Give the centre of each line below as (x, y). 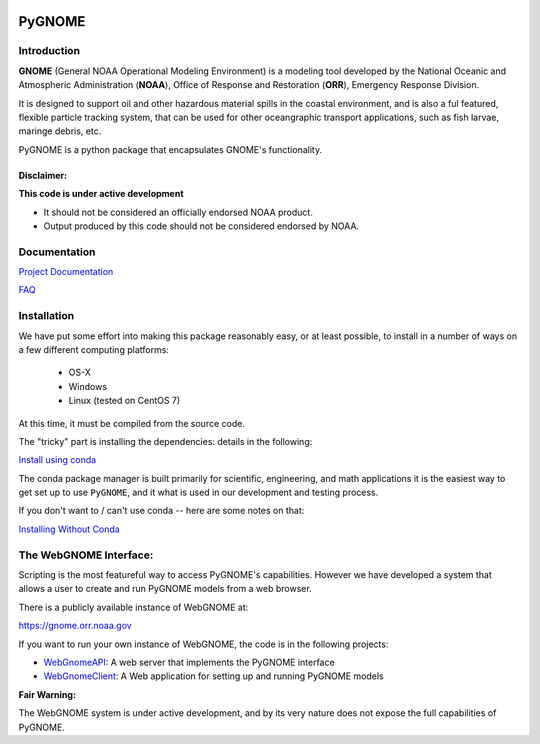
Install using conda (57, 460)
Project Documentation (66, 272)
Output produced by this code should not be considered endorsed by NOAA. (201, 226)
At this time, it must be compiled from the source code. (131, 423)
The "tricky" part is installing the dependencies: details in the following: (165, 441)
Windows (88, 386)
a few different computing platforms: (94, 349)
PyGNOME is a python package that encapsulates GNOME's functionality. (170, 149)
